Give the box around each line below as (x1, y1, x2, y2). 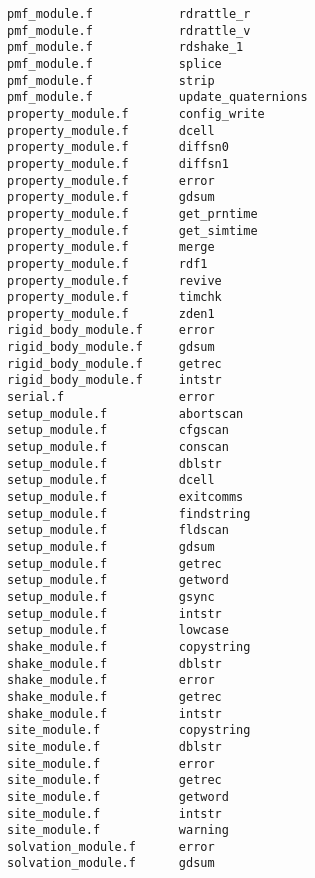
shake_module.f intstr (7, 706, 222, 721)
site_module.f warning (7, 823, 229, 838)
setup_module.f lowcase (7, 623, 229, 638)
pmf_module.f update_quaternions (7, 90, 308, 105)
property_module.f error (7, 173, 215, 188)
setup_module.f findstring (7, 506, 251, 521)
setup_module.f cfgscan (7, 423, 229, 438)
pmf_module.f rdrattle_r (7, 7, 251, 21)
